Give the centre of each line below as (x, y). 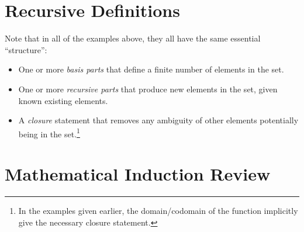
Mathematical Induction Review (138, 174)
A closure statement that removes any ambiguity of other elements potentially (158, 120)
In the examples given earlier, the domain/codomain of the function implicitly (158, 211)
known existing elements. (63, 100)
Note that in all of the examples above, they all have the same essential (133, 38)
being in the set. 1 (49, 133)
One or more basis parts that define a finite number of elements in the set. (151, 69)
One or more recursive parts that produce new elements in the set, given (148, 89)
